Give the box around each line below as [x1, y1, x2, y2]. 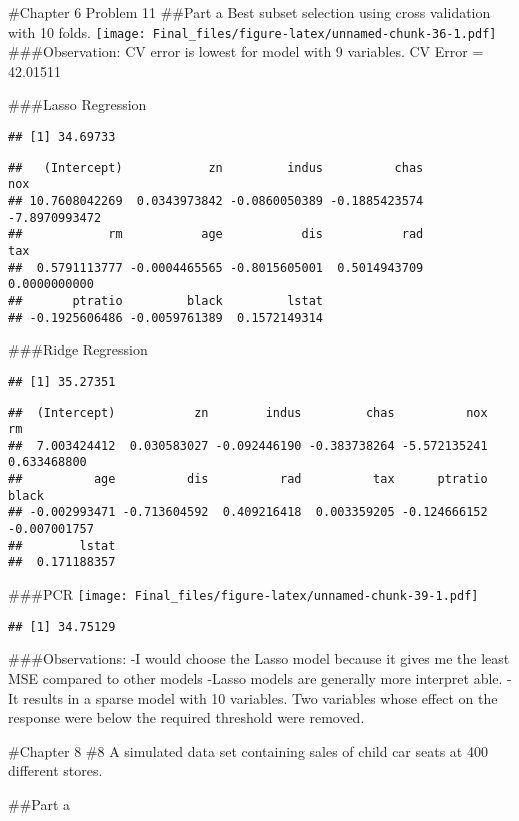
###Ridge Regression [8, 339, 148, 360]
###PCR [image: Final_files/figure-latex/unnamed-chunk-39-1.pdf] [8, 584, 479, 605]
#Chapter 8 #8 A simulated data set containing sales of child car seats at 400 [8, 740, 488, 761]
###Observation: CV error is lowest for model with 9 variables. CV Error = [8, 41, 484, 62]
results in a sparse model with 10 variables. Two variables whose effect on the [23, 687, 498, 708]
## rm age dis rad [8, 227, 424, 242]
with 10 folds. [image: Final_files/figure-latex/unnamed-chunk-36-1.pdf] [8, 21, 497, 42]
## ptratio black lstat [8, 293, 323, 308]
